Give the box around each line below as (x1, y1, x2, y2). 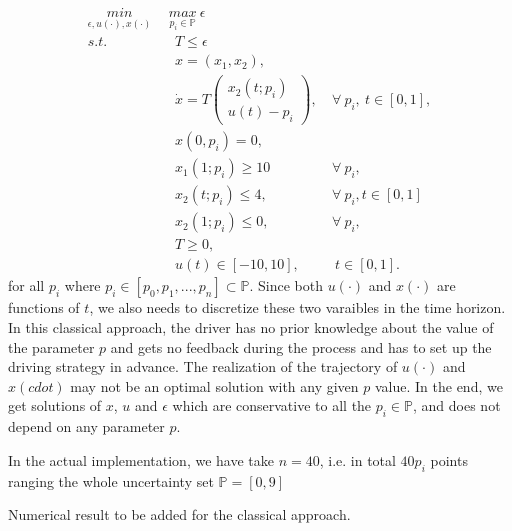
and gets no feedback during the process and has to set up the (110, 336, 492, 357)
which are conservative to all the (172, 395, 372, 416)
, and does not (413, 395, 501, 416)
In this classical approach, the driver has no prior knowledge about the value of (8, 317, 494, 338)
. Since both (249, 275, 323, 296)
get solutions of (8, 395, 102, 416)
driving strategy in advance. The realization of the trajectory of (8, 356, 398, 377)
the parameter (8, 336, 95, 357)
